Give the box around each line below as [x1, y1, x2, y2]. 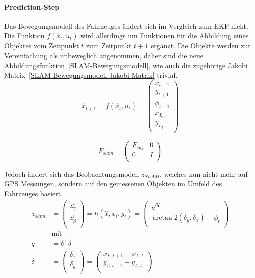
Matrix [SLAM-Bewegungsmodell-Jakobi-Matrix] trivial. [4, 70, 178, 80]
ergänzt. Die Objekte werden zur [150, 40, 251, 51]
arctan [152, 214, 172, 222]
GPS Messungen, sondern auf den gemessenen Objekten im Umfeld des [4, 178, 222, 189]
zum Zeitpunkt [86, 40, 132, 51]
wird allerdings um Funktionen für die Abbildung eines [80, 30, 249, 41]
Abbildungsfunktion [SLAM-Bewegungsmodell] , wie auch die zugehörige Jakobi [4, 60, 248, 70]
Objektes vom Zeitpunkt [4, 40, 79, 51]
